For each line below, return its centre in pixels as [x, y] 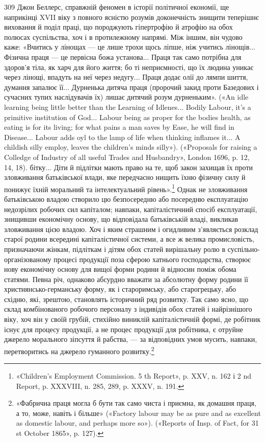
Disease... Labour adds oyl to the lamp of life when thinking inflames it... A [122, 137]
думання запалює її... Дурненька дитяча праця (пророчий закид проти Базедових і [131, 87]
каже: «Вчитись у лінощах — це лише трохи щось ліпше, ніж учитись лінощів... [130, 47]
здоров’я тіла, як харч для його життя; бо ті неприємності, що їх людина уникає [129, 67]
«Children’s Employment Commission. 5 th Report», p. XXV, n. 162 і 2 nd [134, 376]
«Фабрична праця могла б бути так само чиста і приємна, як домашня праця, [136, 403]
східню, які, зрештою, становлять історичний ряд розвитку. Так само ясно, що [126, 299]
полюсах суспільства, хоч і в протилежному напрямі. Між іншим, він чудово [123, 37]
